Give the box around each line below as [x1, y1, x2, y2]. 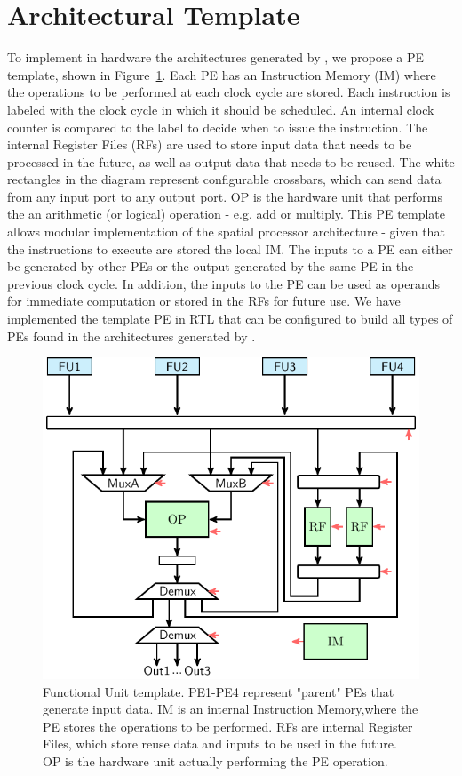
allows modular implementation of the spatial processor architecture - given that [7, 222, 445, 241]
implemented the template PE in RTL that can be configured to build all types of [7, 309, 453, 328]
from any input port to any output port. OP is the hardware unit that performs [7, 187, 442, 205]
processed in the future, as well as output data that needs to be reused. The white [7, 152, 455, 171]
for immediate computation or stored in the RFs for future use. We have [7, 292, 401, 310]
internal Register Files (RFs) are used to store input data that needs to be [7, 135, 412, 154]
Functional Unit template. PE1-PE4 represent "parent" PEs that [43, 682, 394, 700]
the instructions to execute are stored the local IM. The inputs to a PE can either [7, 239, 453, 258]
